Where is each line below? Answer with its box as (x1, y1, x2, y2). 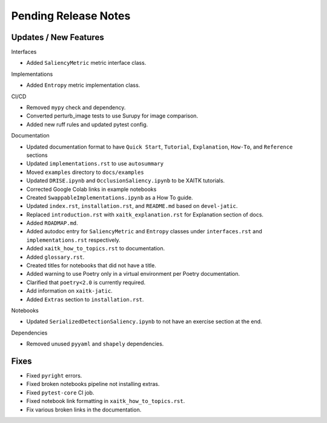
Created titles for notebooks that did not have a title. (26, 262, 157, 269)
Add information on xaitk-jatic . (26, 287, 113, 295)
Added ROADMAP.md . (26, 219, 78, 227)
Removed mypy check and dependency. (26, 104, 126, 112)
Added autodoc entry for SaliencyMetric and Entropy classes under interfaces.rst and (26, 228, 263, 235)
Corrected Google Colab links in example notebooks (26, 185, 157, 193)
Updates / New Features (11, 32, 104, 42)
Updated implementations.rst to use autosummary (26, 160, 163, 167)
